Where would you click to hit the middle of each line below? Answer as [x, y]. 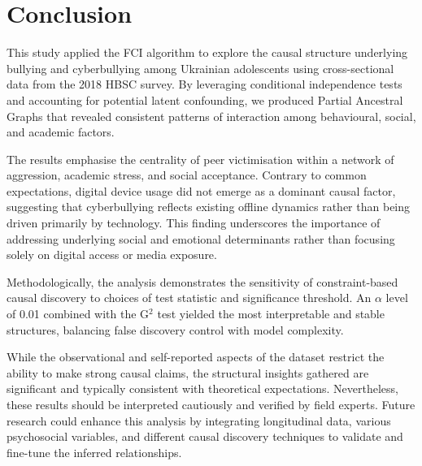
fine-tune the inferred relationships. [94, 452]
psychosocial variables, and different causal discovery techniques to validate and [205, 436]
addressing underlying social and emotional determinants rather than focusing [201, 238]
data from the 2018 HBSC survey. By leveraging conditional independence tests [204, 84]
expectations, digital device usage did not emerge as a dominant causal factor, [201, 190]
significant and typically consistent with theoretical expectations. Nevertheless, [202, 388]
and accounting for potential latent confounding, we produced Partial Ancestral [205, 99]
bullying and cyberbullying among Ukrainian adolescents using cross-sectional [200, 68]
